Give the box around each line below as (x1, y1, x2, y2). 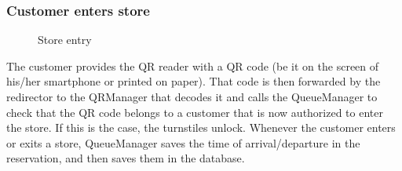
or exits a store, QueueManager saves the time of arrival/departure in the (6, 134, 360, 151)
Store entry (38, 31, 92, 48)
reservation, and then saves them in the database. (6, 150, 245, 166)
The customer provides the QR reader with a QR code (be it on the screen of (6, 57, 379, 74)
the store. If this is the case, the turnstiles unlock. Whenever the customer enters (6, 119, 396, 136)
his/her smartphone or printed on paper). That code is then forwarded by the (6, 73, 381, 89)
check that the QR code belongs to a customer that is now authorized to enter (6, 104, 383, 120)
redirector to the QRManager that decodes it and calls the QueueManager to (6, 89, 378, 104)
